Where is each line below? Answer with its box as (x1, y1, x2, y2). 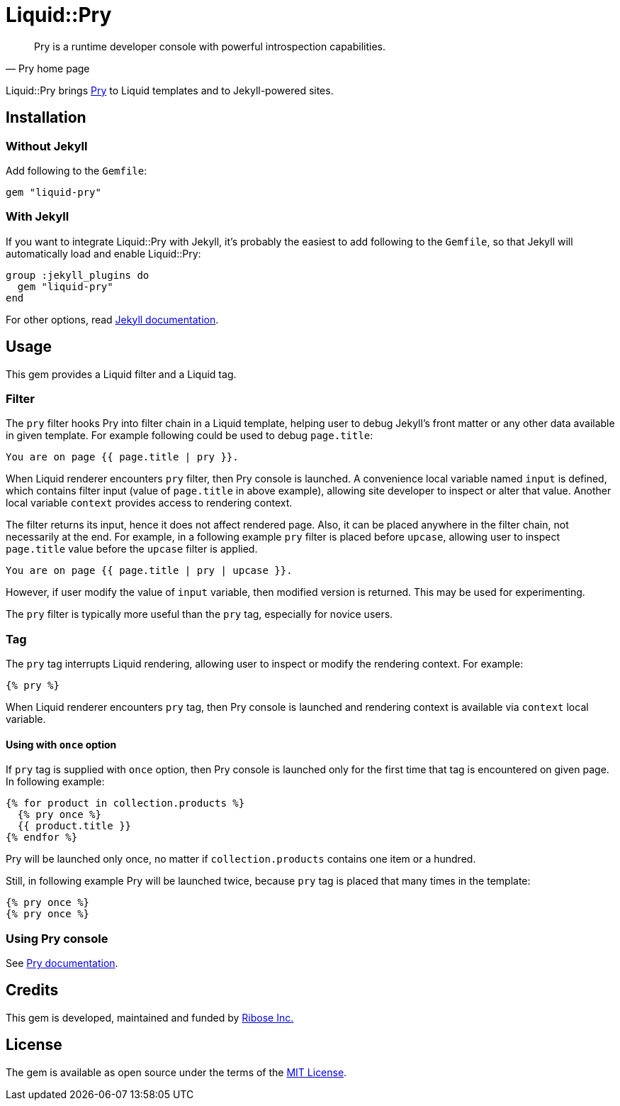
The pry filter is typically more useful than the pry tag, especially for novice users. (6, 608, 393, 621)
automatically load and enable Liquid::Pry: (6, 247, 201, 260)
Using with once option (6, 738, 117, 751)
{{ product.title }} (17, 820, 132, 832)
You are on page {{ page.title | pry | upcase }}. (6, 565, 293, 577)
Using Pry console (6, 931, 108, 946)
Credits (6, 981, 59, 1000)
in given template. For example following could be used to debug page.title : (6, 429, 373, 442)
